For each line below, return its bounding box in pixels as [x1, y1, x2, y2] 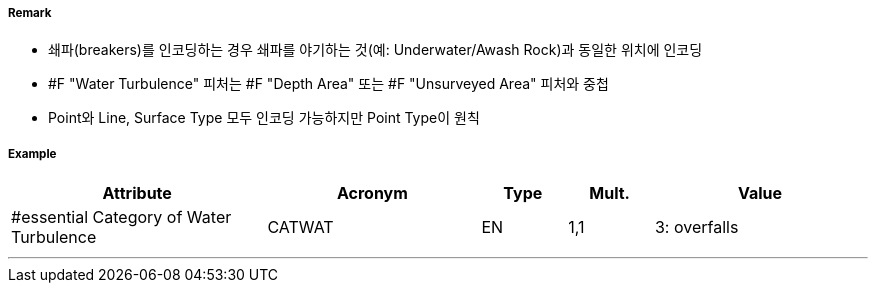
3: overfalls [654, 217, 739, 238]
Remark [8, 6, 52, 20]
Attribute [102, 183, 172, 204]
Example [8, 146, 57, 161]
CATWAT [267, 217, 334, 238]
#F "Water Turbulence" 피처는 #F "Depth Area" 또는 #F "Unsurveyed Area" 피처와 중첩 [48, 75, 609, 93]
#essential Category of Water [11, 207, 232, 228]
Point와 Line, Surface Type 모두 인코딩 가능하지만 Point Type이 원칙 [48, 109, 480, 127]
